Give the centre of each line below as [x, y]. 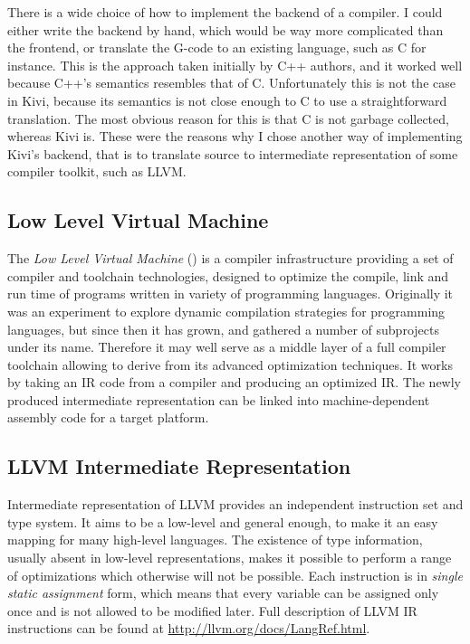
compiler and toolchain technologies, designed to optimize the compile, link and [228, 275]
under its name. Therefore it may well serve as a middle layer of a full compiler [227, 347]
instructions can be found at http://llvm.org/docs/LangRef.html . [189, 628]
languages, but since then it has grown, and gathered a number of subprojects [223, 329]
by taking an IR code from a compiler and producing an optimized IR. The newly [235, 382]
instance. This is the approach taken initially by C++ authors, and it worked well [235, 65]
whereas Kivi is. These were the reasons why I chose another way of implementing [235, 136]
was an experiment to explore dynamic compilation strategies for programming [226, 311]
